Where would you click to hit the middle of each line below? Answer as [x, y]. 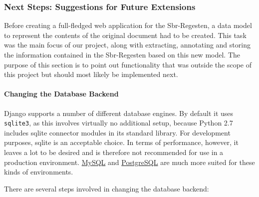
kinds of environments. [39, 172]
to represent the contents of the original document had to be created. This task [125, 35]
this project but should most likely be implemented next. [91, 74]
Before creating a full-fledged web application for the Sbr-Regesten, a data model [128, 25]
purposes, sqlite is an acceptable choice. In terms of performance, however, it [121, 142]
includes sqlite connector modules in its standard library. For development [117, 132]
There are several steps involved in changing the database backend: [107, 188]
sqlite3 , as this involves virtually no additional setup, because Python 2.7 [119, 123]
